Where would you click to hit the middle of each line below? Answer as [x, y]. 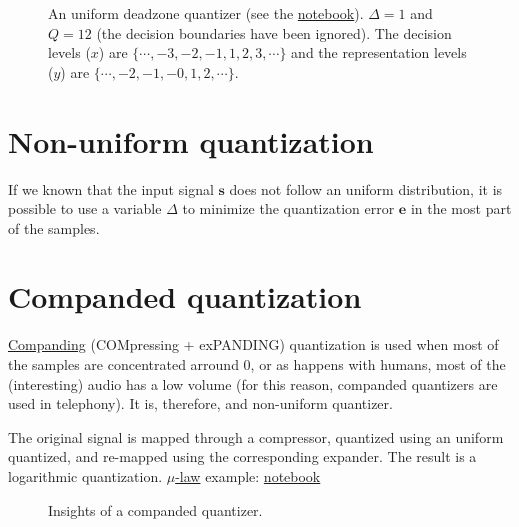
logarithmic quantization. [85, 475]
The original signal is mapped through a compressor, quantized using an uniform [256, 436]
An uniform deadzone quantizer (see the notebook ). [206, 13]
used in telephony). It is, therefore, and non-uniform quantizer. [200, 403]
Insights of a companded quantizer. [155, 509]
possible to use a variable [85, 208]
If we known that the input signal [111, 188]
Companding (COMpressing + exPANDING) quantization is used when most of [253, 344]
